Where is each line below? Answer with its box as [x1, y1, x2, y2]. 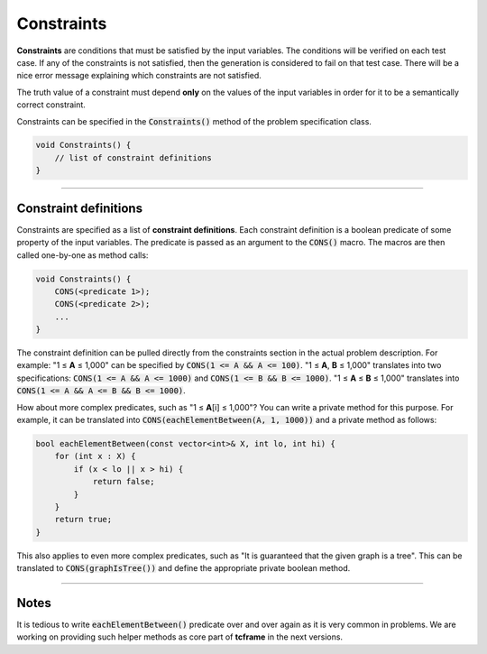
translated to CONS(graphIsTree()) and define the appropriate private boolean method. [16, 563, 351, 574]
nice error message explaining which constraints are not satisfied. [16, 70, 262, 81]
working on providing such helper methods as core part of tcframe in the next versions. [16, 631, 343, 642]
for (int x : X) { [54, 451, 136, 462]
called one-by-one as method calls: [16, 249, 149, 261]
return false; [92, 476, 155, 487]
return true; [54, 514, 113, 525]
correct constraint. [16, 99, 86, 110]
